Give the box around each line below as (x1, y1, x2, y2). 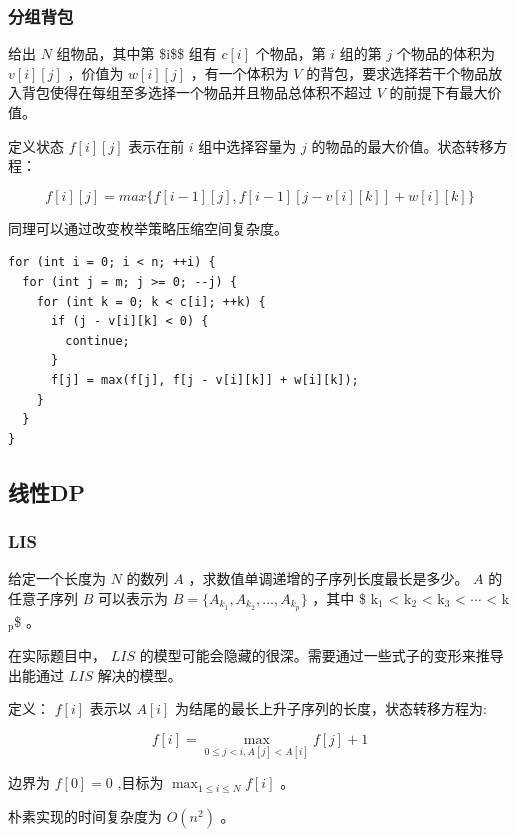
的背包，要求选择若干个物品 (306, 62, 489, 83)
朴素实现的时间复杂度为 (8, 805, 162, 826)
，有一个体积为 (190, 62, 289, 83)
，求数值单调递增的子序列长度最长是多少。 (188, 568, 469, 589)
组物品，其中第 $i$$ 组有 (56, 43, 217, 64)
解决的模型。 (97, 664, 182, 685)
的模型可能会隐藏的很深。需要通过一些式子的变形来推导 (139, 645, 504, 666)
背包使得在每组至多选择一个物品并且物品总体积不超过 (21, 82, 372, 103)
